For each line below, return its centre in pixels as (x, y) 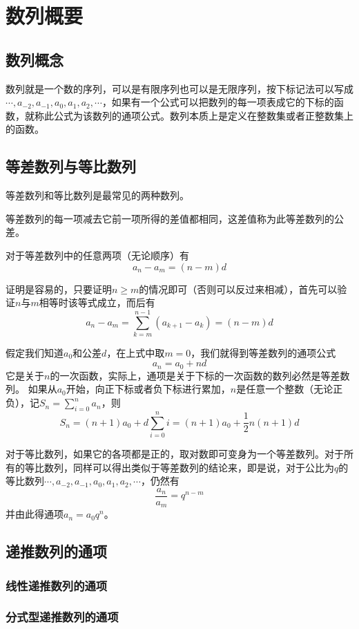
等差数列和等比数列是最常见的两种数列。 (97, 195)
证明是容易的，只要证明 (59, 289)
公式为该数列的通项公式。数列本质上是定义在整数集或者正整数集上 (203, 115)
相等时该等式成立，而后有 (97, 302)
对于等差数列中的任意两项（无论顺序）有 (97, 255)
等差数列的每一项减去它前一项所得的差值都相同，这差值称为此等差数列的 (170, 218)
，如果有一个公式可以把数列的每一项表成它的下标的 (218, 102)
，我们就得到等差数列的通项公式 (263, 352)
